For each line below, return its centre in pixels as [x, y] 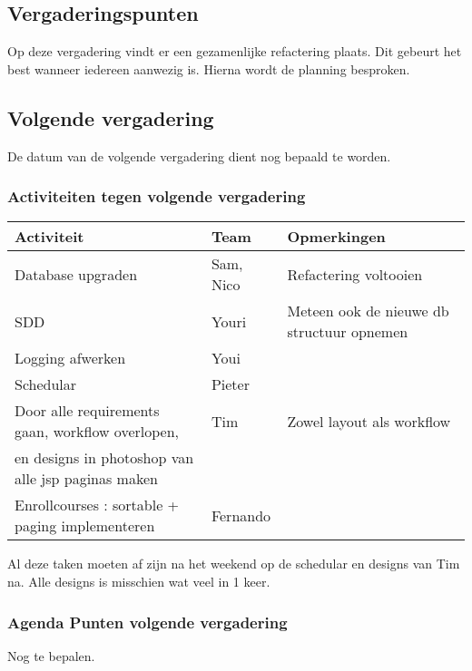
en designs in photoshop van [104, 458]
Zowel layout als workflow [369, 421]
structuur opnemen [348, 332]
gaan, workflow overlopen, [97, 432]
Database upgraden [76, 274]
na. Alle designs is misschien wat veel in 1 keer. [139, 581]
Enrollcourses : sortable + [97, 505]
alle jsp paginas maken [86, 479]
